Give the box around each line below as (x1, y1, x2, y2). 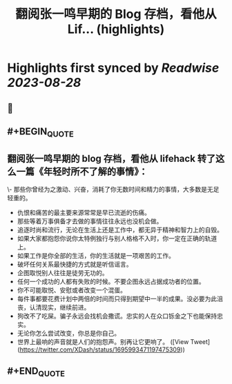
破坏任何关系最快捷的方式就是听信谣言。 (17, 260, 133, 268)
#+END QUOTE (7, 365, 66, 379)
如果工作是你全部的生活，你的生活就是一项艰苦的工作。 (17, 251, 175, 259)
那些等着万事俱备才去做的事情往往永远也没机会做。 (17, 216, 163, 225)
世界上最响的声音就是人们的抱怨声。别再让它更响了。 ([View (17, 337, 189, 345)
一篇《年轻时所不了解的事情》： (16, 165, 148, 177)
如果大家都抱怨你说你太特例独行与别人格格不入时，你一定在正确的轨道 (17, 234, 217, 242)
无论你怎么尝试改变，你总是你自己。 (17, 329, 121, 337)
